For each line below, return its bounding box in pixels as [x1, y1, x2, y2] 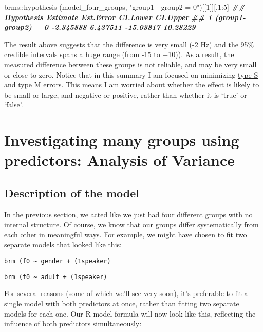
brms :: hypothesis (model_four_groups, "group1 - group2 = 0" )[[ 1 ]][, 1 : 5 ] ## [4, 2, 245, 12]
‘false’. [4, 99, 23, 110]
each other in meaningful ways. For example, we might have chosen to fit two [4, 229, 247, 239]
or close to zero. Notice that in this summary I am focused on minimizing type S [4, 69, 258, 80]
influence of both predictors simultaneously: [4, 318, 142, 329]
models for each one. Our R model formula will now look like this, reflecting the [4, 308, 256, 319]
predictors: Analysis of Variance [4, 150, 235, 171]
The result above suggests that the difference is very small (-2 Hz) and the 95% [4, 39, 254, 49]
